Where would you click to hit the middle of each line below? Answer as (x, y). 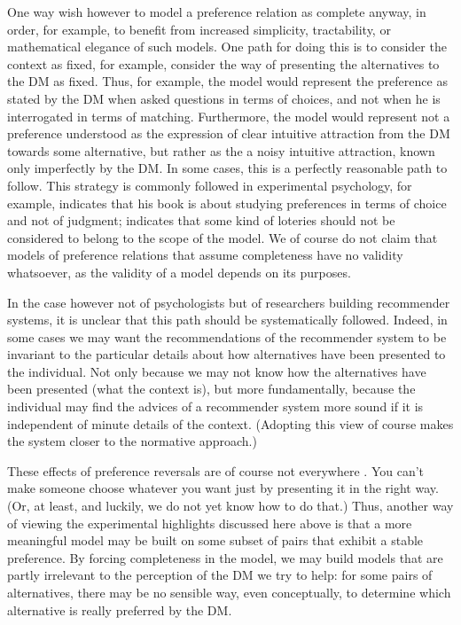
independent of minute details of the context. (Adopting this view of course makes (230, 423)
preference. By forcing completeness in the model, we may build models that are (225, 557)
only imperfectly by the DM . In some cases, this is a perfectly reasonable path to (227, 168)
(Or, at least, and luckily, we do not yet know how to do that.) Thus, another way (230, 506)
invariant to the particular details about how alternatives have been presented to (227, 354)
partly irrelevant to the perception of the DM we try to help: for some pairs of (220, 575)
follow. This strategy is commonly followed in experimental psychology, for (210, 185)
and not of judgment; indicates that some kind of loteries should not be (201, 220)
